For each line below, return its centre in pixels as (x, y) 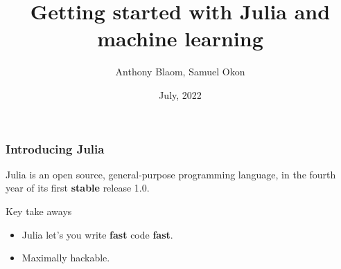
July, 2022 (180, 94)
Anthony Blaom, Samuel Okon (180, 72)
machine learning (180, 38)
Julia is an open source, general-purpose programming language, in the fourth (171, 174)
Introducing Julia (55, 148)
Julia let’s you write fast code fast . (97, 234)
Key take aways (39, 211)
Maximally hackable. (66, 258)
